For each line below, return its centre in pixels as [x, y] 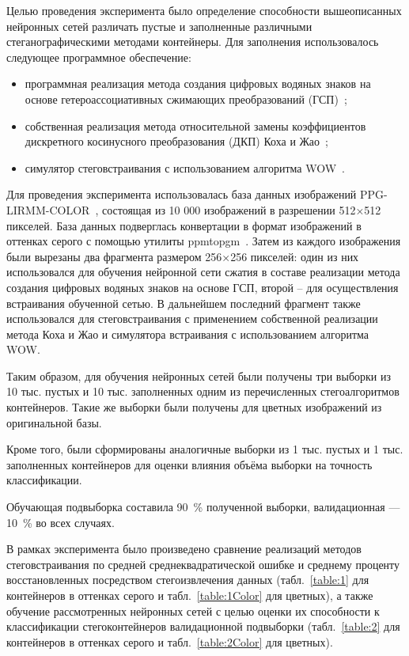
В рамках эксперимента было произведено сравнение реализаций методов [184, 549]
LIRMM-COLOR [48, 209]
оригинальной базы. [54, 422]
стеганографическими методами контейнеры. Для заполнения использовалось [193, 42]
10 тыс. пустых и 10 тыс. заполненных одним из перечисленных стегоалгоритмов [203, 391]
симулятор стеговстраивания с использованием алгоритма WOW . [185, 167]
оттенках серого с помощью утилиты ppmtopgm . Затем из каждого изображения [204, 241]
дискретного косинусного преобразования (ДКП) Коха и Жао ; [176, 141]
